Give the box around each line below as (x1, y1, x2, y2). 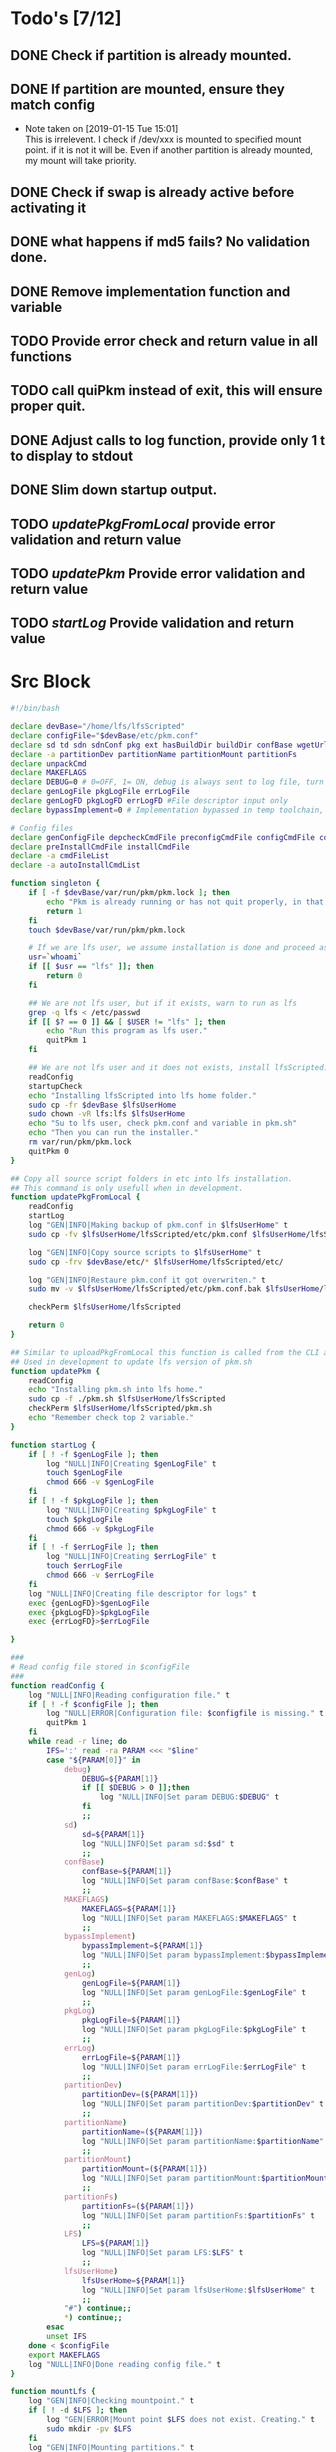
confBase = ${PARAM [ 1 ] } (81, 1867, 172, 1877)
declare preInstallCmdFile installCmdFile (10, 842, 190, 852)
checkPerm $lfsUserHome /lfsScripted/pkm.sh (28, 1403, 213, 1414)
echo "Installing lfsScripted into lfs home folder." (28, 1090, 257, 1101)
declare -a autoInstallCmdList (10, 860, 141, 871)
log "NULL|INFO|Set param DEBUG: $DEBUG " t (99, 1792, 280, 1802)
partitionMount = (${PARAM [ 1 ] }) (81, 2164, 208, 2174)
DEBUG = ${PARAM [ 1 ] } (81, 1773, 159, 1784)
